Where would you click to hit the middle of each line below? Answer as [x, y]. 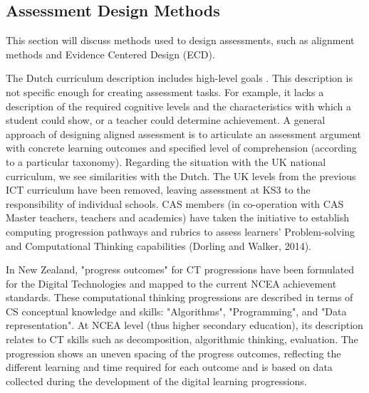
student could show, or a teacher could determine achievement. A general [166, 120]
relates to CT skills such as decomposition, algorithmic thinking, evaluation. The [182, 339]
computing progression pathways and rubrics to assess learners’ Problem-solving [181, 231]
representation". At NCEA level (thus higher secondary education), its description [184, 325]
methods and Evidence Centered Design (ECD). [110, 54]
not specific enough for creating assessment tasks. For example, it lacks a [165, 91]
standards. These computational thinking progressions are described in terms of [180, 297]
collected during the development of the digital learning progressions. [156, 381]
